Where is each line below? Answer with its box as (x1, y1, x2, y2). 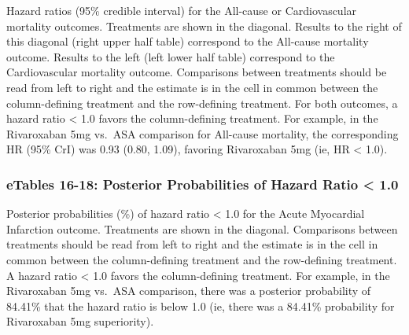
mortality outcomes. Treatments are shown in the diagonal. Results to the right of (6, 17, 402, 34)
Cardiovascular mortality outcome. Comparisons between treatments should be (6, 64, 387, 80)
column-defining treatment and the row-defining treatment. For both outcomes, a (6, 94, 398, 111)
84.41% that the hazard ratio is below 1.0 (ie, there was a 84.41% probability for (6, 297, 395, 314)
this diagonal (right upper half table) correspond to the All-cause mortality (6, 33, 369, 50)
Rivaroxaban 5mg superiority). (6, 313, 154, 329)
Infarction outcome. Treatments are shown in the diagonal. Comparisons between (6, 220, 398, 237)
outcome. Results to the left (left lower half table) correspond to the (6, 48, 335, 64)
